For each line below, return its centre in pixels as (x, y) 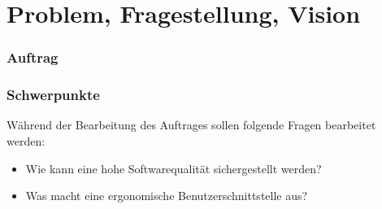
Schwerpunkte (53, 95)
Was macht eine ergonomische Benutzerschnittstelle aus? (167, 196)
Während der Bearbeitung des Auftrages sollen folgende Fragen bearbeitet (191, 125)
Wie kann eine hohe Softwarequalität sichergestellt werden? (174, 168)
